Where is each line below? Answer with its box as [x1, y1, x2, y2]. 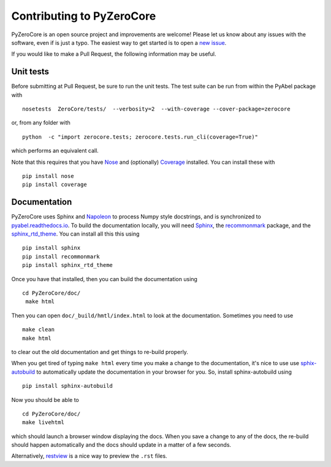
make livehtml [22, 419, 64, 426]
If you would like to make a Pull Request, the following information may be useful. [11, 50, 216, 58]
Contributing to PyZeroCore [11, 9, 156, 23]
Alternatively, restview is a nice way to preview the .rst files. [11, 452, 168, 460]
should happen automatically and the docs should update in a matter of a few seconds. [11, 441, 232, 449]
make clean [22, 326, 55, 333]
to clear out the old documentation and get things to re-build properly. [11, 348, 188, 355]
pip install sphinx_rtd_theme [22, 261, 113, 269]
